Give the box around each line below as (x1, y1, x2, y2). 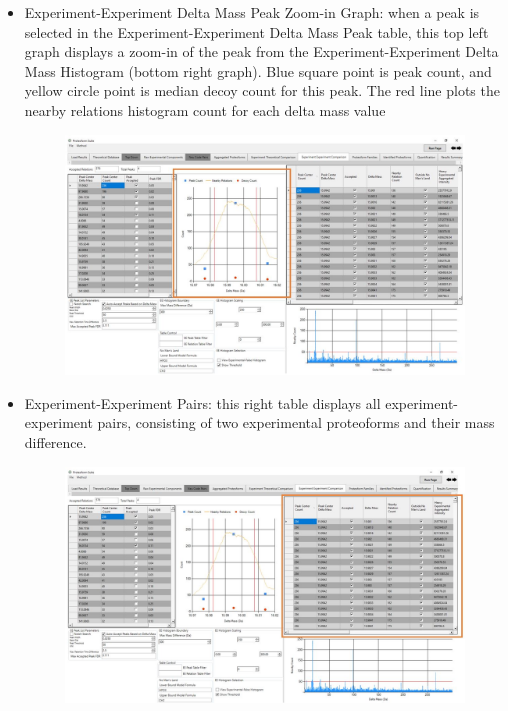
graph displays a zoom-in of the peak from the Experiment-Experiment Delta (24, 41, 499, 62)
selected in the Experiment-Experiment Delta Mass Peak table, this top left (24, 21, 489, 42)
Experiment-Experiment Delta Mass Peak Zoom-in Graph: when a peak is (24, 2, 480, 22)
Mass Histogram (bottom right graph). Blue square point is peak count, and (24, 60, 492, 81)
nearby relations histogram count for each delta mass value (24, 99, 386, 120)
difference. (24, 432, 87, 453)
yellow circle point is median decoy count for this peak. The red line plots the (24, 80, 500, 101)
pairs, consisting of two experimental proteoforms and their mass (97, 412, 495, 433)
